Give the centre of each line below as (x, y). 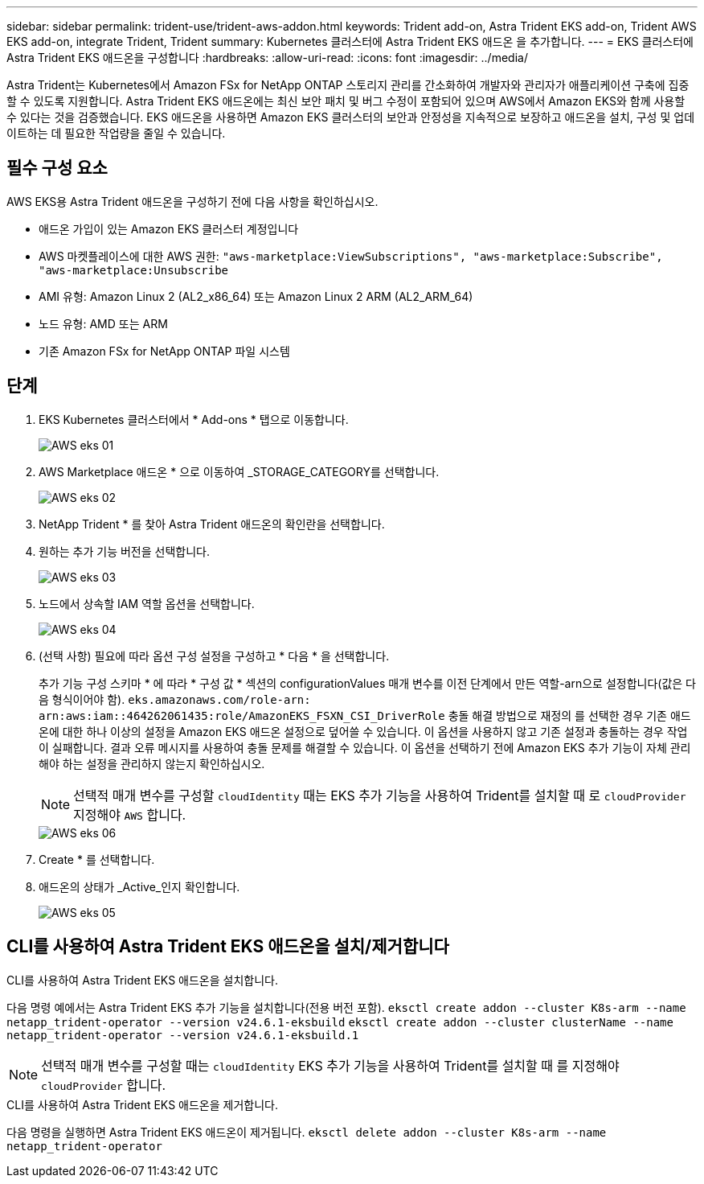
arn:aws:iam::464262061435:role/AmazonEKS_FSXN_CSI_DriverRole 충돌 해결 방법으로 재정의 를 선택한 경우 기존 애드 (365, 715)
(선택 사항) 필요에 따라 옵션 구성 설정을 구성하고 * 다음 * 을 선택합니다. (214, 656)
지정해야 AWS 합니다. (130, 814)
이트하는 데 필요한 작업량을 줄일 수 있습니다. (116, 133)
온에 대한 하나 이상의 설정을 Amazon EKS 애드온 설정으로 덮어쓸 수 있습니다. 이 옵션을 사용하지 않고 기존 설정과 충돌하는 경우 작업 (363, 731)
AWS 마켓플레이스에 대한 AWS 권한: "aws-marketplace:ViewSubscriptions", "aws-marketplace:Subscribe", (351, 256)
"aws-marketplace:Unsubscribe (134, 270)
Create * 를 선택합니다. (97, 859)
